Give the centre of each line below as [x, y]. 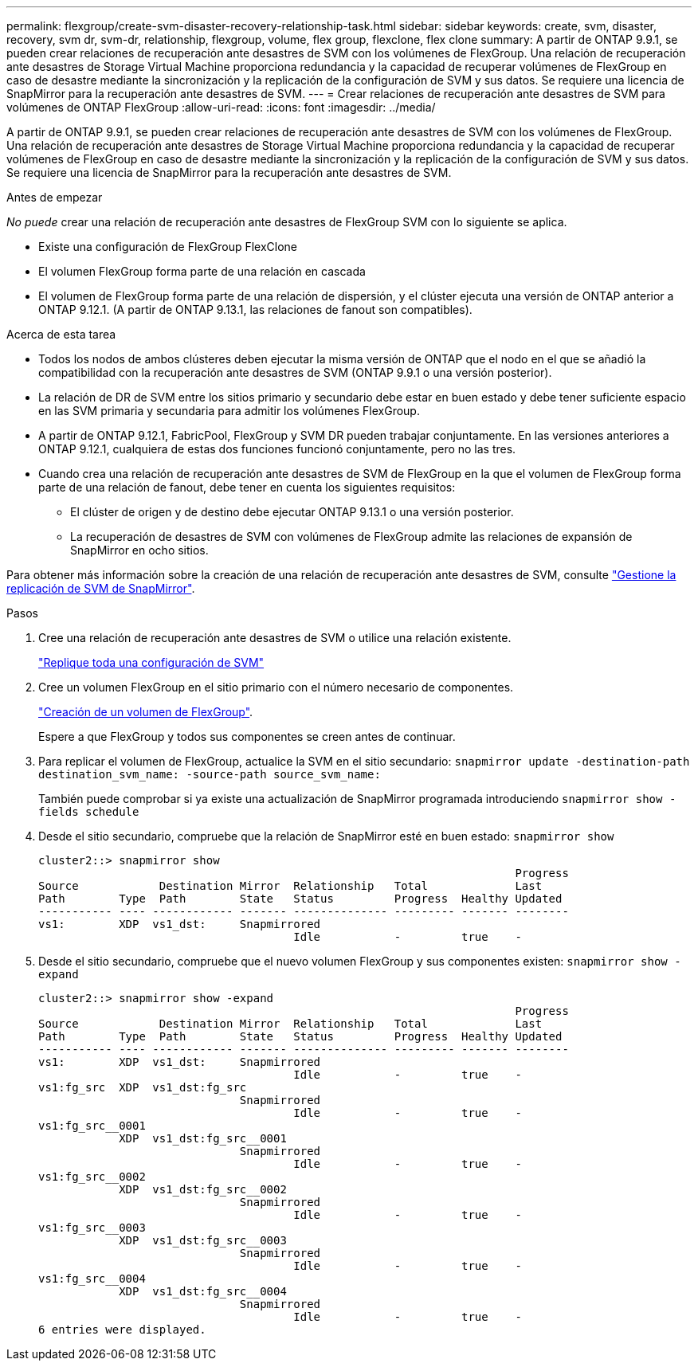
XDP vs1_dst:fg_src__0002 [203, 1189]
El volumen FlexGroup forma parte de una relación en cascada [202, 271]
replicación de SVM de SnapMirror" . [101, 588]
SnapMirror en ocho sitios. [139, 550]
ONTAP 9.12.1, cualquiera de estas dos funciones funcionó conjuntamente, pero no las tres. [277, 449]
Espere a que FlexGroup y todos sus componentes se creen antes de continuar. [247, 736]
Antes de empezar [55, 197]
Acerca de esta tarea [61, 334]
